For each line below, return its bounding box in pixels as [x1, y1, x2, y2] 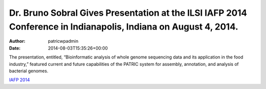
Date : [9, 45, 21, 51]
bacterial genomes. [9, 68, 49, 74]
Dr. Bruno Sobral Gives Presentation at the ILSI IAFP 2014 [9, 7, 247, 18]
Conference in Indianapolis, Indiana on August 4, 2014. [9, 21, 238, 32]
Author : [9, 38, 26, 44]
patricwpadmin [48, 38, 79, 44]
